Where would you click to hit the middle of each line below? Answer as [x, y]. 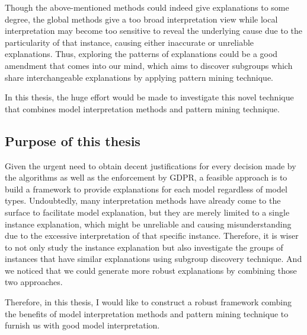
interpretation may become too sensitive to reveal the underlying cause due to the [154, 31]
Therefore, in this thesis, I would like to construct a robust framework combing [148, 302]
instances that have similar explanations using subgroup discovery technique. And [153, 259]
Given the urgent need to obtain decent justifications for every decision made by [151, 165]
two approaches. [34, 282]
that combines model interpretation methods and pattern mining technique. [142, 108]
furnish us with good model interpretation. [82, 325]
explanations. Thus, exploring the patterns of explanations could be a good [141, 54]
